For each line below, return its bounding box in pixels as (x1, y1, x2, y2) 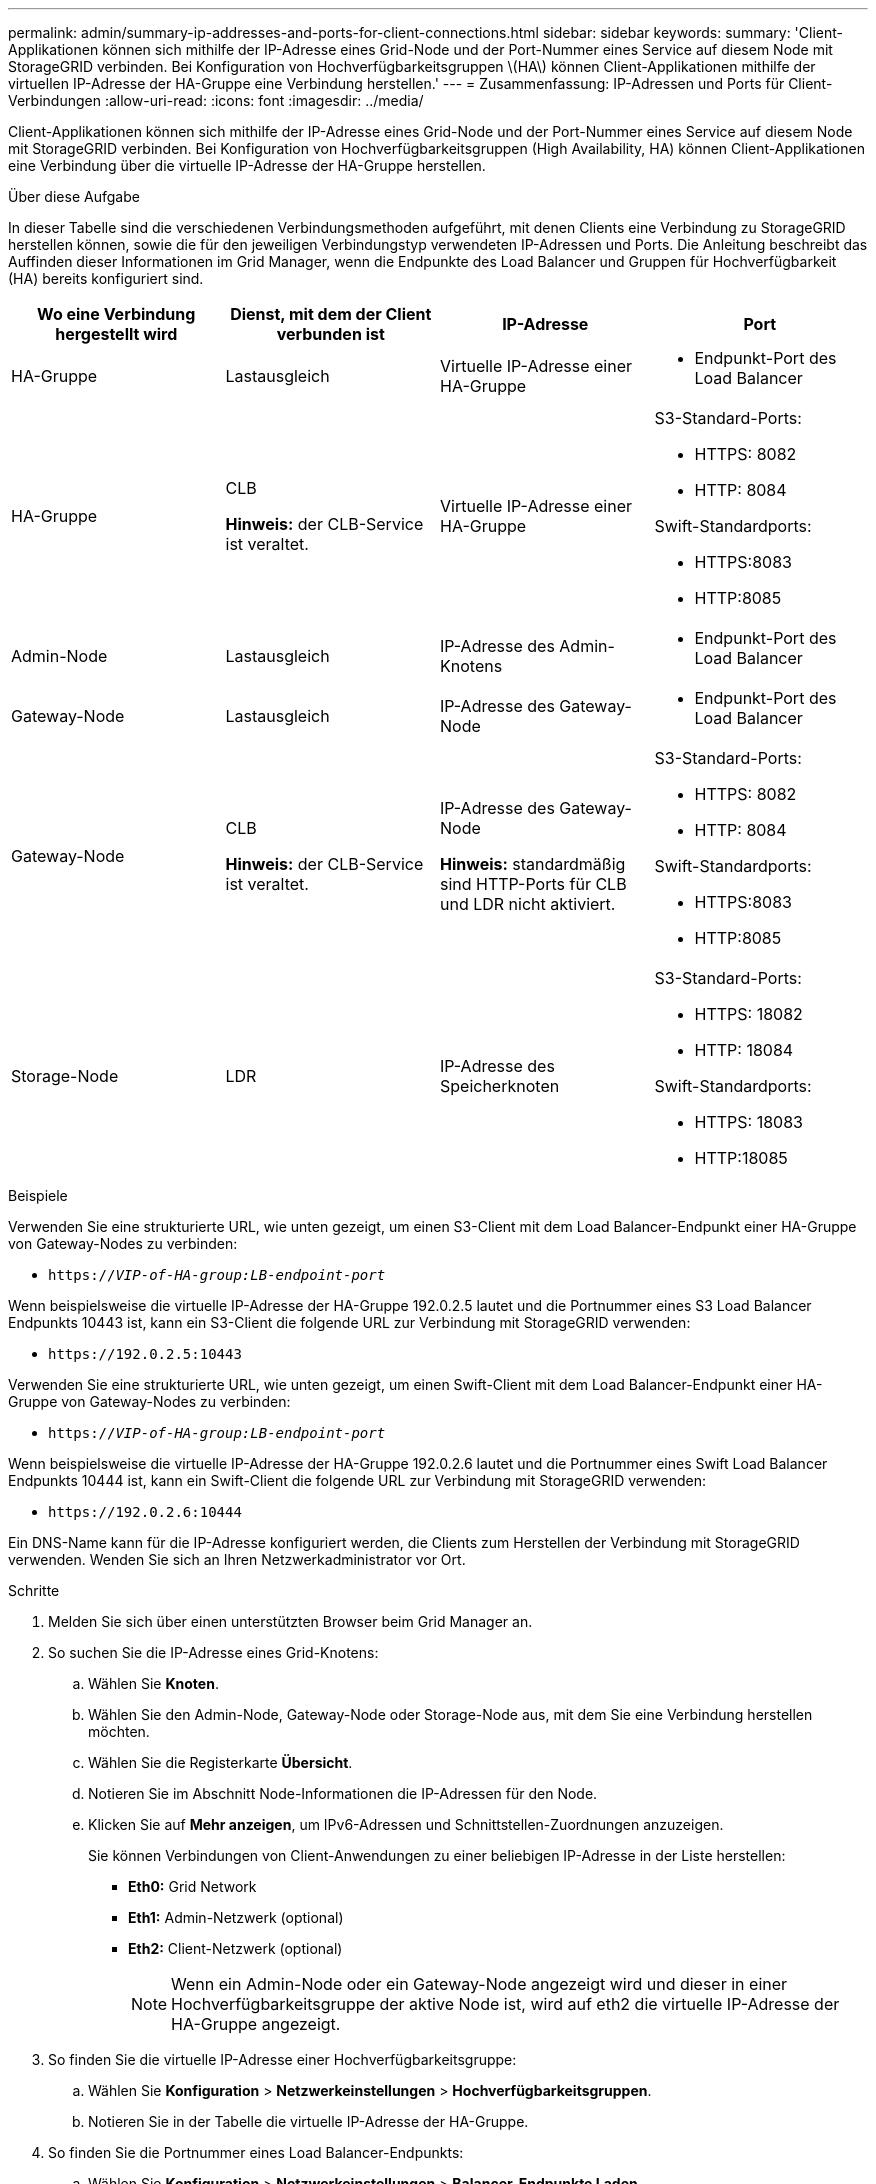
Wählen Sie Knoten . (88, 1675, 219, 1692)
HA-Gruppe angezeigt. (171, 2014, 341, 2034)
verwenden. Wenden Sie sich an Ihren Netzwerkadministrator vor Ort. (8, 1551, 466, 1568)
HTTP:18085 (694, 1148, 788, 1168)
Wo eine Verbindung (37, 304, 196, 324)
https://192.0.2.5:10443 (48, 1346, 242, 1362)
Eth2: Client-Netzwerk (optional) (128, 1940, 343, 1957)
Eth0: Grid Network (128, 1878, 257, 1895)
